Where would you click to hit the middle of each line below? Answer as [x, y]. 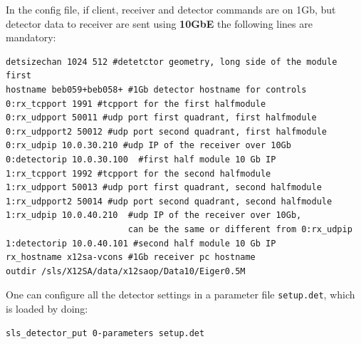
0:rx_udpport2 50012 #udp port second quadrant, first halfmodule [167, 131]
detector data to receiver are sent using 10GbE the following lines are [159, 23]
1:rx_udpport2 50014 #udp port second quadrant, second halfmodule [169, 201]
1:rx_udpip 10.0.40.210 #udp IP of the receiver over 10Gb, [154, 215]
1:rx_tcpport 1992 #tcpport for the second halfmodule [138, 173]
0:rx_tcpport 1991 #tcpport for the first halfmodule [136, 104]
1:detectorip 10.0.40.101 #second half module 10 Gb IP [141, 243]
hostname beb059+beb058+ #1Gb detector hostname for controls [156, 89]
